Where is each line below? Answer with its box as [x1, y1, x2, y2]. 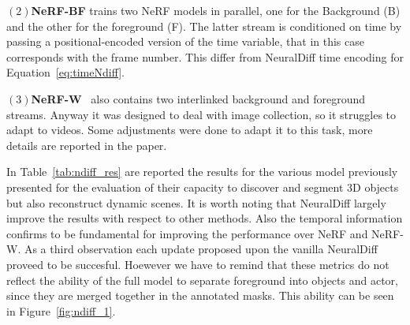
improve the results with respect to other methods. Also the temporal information [6, 210, 403, 226]
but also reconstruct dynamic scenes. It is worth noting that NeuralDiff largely [6, 194, 386, 211]
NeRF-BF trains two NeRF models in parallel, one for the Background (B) [31, 2, 401, 18]
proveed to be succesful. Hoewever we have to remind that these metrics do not [6, 256, 389, 272]
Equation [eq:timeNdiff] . [6, 64, 125, 80]
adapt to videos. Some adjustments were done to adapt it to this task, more [6, 121, 373, 138]
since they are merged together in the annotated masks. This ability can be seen [6, 287, 394, 304]
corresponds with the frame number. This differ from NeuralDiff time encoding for [6, 48, 404, 65]
